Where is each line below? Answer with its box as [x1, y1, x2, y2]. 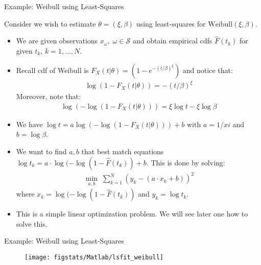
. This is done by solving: [146, 157, 225, 167]
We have [16, 118, 43, 129]
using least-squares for [136, 18, 206, 29]
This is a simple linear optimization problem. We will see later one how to [16, 208, 248, 219]
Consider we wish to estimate [4, 18, 96, 29]
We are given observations [16, 35, 98, 46]
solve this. [16, 218, 48, 229]
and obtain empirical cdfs [132, 35, 212, 46]
